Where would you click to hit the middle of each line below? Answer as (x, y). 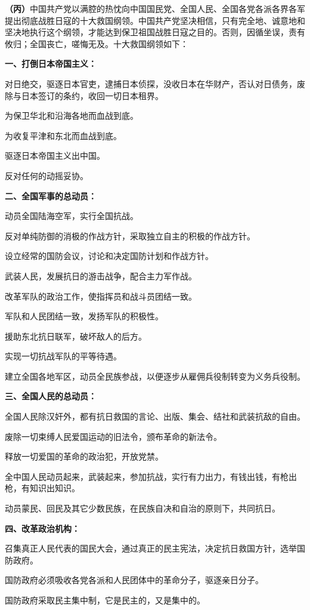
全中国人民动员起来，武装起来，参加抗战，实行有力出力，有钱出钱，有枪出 (151, 476)
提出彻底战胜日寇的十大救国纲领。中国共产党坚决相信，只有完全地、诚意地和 (155, 20)
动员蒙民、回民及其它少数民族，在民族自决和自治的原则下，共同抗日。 (142, 508)
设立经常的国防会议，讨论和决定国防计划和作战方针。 (109, 256)
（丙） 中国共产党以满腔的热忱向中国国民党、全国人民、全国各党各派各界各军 (155, 8)
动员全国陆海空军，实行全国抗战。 (72, 216)
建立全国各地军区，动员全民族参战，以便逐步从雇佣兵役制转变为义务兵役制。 (155, 376)
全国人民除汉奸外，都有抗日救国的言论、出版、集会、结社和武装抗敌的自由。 (155, 416)
